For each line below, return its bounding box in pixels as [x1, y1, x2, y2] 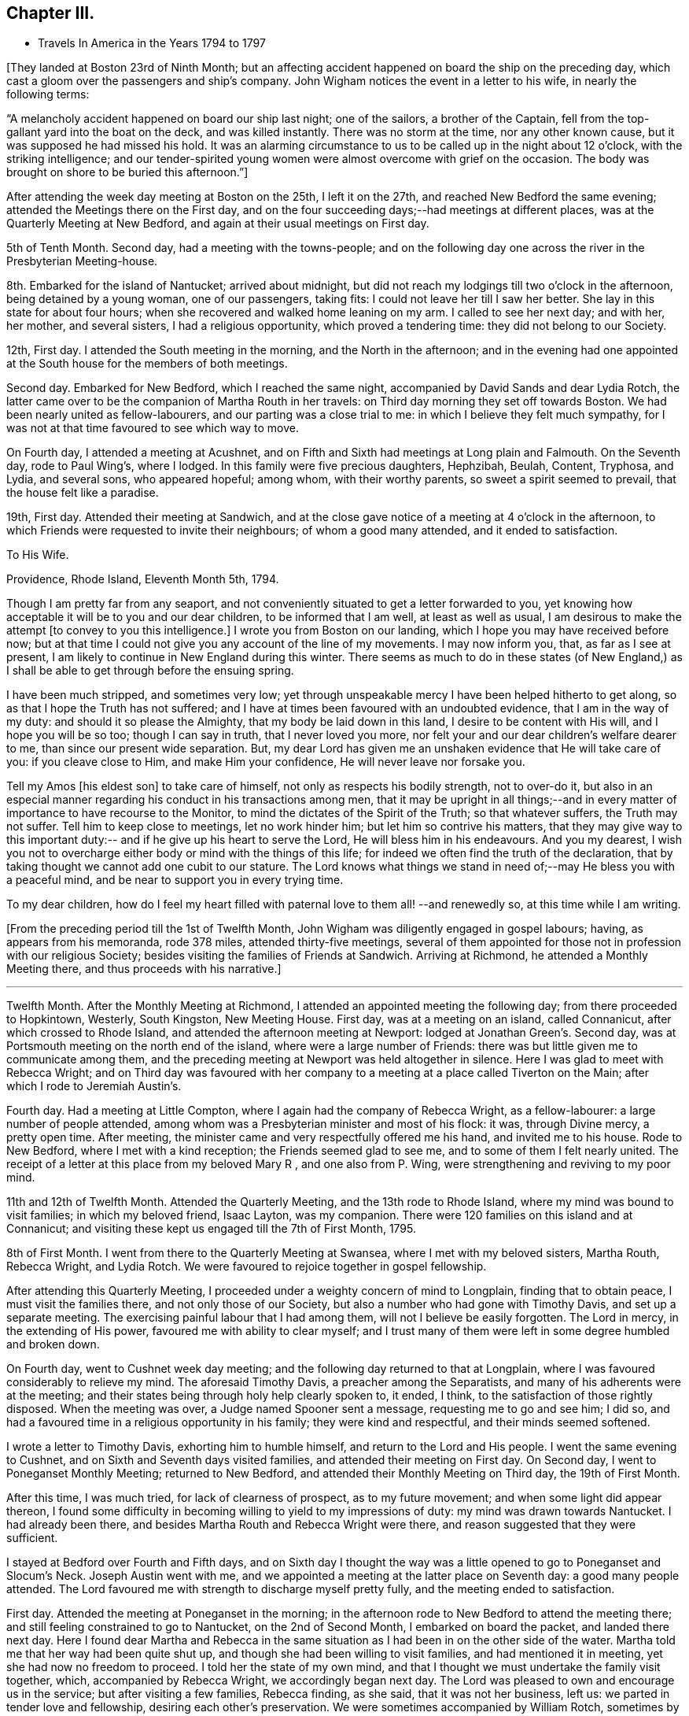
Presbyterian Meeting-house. [6, 254, 158, 268]
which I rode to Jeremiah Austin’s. [6, 1079, 182, 1093]
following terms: [6, 87, 90, 102]
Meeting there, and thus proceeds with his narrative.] [6, 962, 282, 976]
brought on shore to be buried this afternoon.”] [6, 165, 249, 179]
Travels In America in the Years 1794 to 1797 [38, 36, 266, 50]
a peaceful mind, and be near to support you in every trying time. [6, 873, 344, 887]
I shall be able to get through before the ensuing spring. [6, 664, 294, 678]
